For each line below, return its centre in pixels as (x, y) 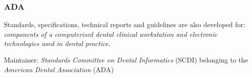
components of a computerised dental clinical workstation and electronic (111, 34)
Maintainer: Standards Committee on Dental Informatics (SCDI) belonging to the (126, 60)
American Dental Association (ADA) (59, 69)
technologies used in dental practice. (57, 43)
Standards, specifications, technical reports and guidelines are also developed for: (125, 24)
